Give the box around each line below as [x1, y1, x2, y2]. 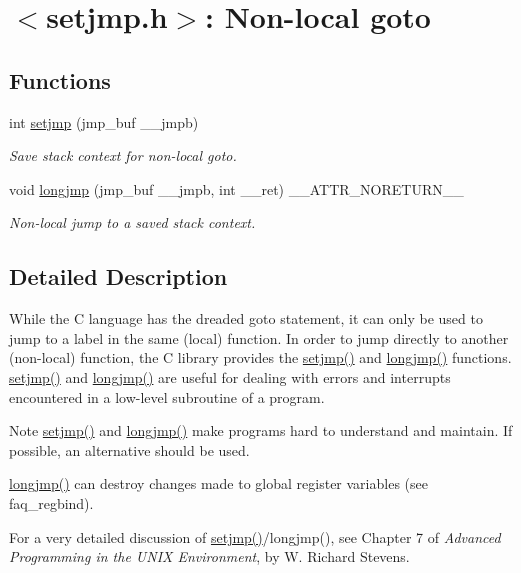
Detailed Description [9, 261, 228, 292]
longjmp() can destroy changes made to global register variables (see [9, 473, 428, 494]
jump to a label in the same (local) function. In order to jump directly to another [9, 327, 509, 348]
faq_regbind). [9, 492, 94, 513]
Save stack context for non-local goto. [9, 145, 237, 166]
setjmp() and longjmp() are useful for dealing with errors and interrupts [9, 366, 451, 387]
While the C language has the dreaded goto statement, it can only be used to [9, 308, 483, 329]
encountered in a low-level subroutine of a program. [9, 386, 325, 407]
